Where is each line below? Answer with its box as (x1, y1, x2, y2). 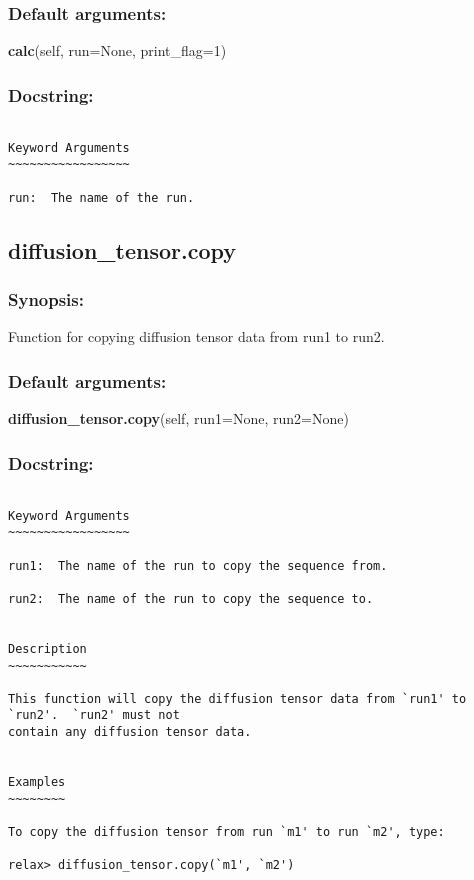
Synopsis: (8, 287, 84, 312)
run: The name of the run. (8, 190, 195, 205)
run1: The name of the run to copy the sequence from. (8, 558, 388, 573)
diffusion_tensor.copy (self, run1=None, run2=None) (8, 408, 349, 429)
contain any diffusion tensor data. (8, 725, 252, 740)
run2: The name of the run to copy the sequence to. (8, 591, 374, 606)
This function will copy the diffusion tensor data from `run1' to (8, 691, 467, 706)
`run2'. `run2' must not (8, 708, 180, 723)
